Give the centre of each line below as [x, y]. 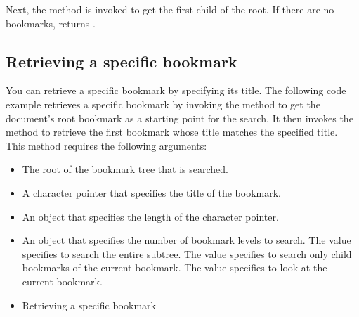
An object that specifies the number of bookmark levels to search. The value [187, 240]
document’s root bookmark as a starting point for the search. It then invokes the [179, 118]
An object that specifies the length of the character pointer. [150, 216]
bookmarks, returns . [51, 23]
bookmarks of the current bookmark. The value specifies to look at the [175, 267]
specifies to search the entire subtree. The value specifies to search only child [187, 253]
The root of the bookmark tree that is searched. [125, 169]
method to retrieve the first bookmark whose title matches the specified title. [172, 132]
